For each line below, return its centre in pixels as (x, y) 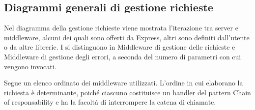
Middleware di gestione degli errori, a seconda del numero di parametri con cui (123, 56)
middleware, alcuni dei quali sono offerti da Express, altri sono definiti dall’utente (127, 37)
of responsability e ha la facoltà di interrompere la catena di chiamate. (110, 102)
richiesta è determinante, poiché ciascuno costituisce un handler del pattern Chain (127, 92)
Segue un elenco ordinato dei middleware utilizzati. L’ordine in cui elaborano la (124, 83)
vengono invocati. (30, 66)
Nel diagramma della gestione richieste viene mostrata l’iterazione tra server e (121, 28)
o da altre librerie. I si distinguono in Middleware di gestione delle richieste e (120, 47)
